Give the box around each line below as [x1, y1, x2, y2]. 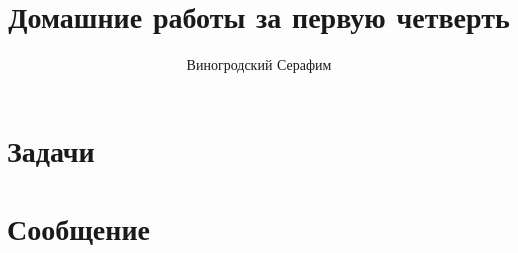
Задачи [7, 129, 95, 170]
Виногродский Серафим [186, 54, 332, 75]
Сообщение [7, 208, 150, 249]
